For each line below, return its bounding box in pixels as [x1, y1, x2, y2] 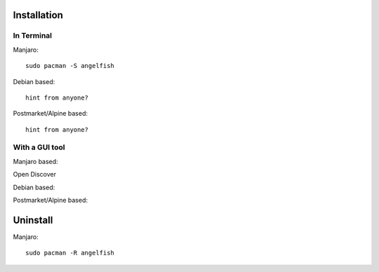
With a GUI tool [13, 142, 65, 152]
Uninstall [13, 214, 53, 226]
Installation [13, 9, 63, 21]
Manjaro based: [13, 157, 59, 165]
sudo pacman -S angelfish [25, 62, 115, 70]
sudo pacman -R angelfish [25, 249, 115, 257]
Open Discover [13, 170, 56, 179]
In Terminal [13, 31, 53, 41]
